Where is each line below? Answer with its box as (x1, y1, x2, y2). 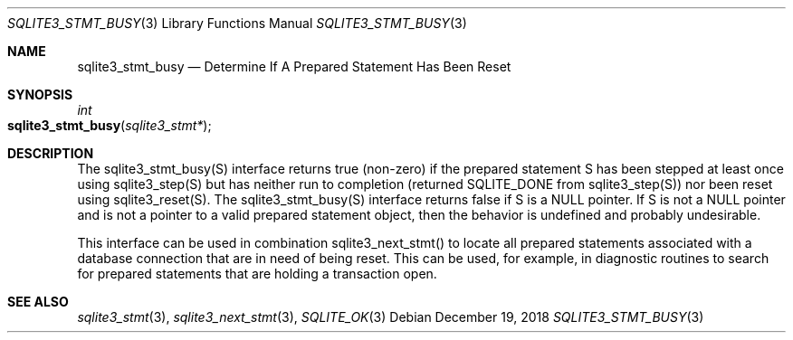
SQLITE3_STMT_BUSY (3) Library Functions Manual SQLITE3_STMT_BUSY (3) (7, 15, 467, 31)
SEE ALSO (7, 294, 69, 309)
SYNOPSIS (7, 87, 73, 102)
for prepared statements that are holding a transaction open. (77, 266, 437, 281)
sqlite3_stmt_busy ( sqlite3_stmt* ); (7, 118, 212, 133)
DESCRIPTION (7, 146, 94, 161)
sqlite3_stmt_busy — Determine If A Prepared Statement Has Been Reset (77, 59, 511, 74)
